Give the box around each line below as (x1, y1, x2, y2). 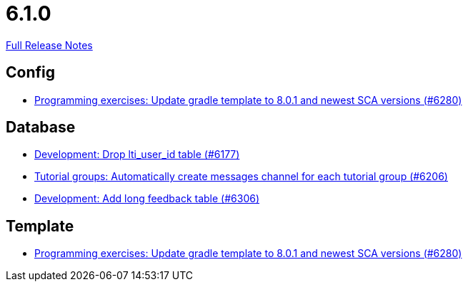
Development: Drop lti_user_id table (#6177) (34, 148, 240, 161)
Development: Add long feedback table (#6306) (34, 192, 260, 205)
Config (6, 63, 55, 82)
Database (6, 118, 76, 137)
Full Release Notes (6, 38, 93, 51)
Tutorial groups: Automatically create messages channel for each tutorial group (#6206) (34, 170, 448, 183)
